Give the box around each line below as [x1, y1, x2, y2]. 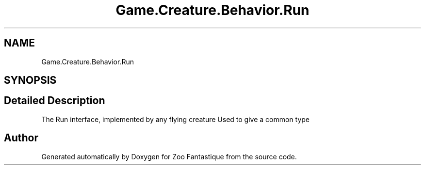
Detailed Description [4, 94, 105, 107]
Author [4, 132, 38, 144]
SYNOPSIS [4, 74, 57, 87]
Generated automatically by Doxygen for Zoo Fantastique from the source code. [41, 152, 297, 161]
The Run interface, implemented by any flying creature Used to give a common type [41, 115, 310, 123]
